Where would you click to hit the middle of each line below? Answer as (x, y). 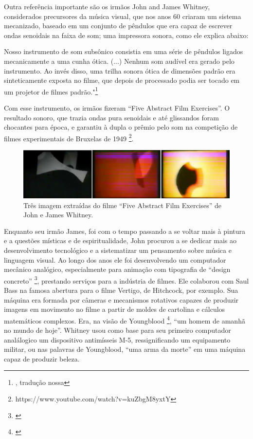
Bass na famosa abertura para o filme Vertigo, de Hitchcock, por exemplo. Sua (121, 290)
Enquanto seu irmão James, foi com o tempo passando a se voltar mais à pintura (125, 231)
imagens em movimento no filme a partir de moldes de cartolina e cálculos (115, 309)
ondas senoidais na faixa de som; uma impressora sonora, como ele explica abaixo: (126, 35)
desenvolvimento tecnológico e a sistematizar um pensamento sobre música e (118, 250)
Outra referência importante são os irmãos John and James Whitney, (107, 6)
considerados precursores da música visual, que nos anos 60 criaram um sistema (123, 16)
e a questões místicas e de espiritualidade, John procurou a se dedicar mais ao (120, 240)
